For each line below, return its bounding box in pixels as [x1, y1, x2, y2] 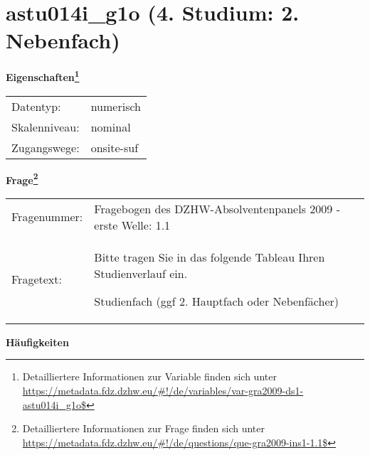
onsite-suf [90, 139, 139, 156]
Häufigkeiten [6, 334, 69, 349]
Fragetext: [11, 270, 62, 287]
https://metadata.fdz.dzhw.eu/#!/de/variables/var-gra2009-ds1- [22, 383, 304, 397]
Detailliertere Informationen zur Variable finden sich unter [22, 369, 277, 384]
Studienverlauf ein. [94, 264, 188, 282]
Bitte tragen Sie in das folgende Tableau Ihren [94, 248, 325, 265]
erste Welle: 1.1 [94, 216, 171, 233]
